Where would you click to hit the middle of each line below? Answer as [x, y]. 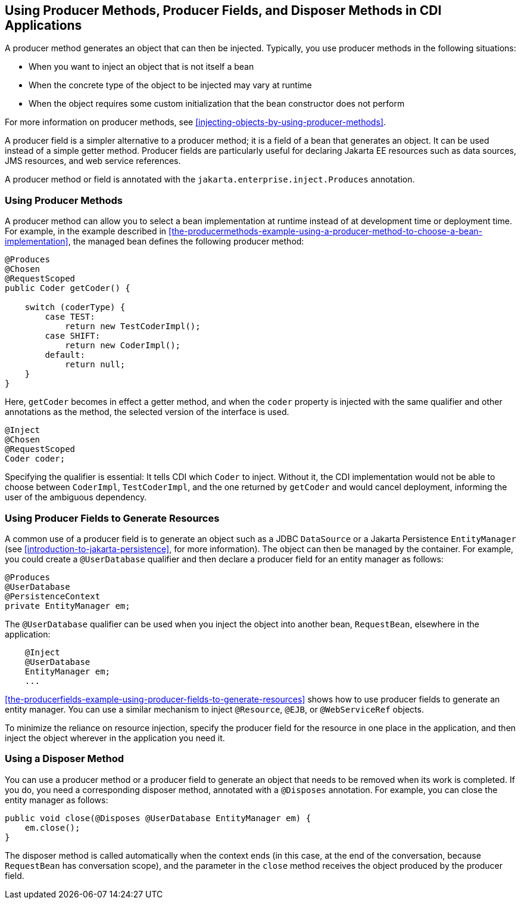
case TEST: [70, 317]
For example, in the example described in [86, 231]
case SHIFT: [73, 336]
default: [65, 355]
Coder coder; [35, 459]
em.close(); [52, 827]
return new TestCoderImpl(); [133, 326]
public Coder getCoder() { [68, 288]
